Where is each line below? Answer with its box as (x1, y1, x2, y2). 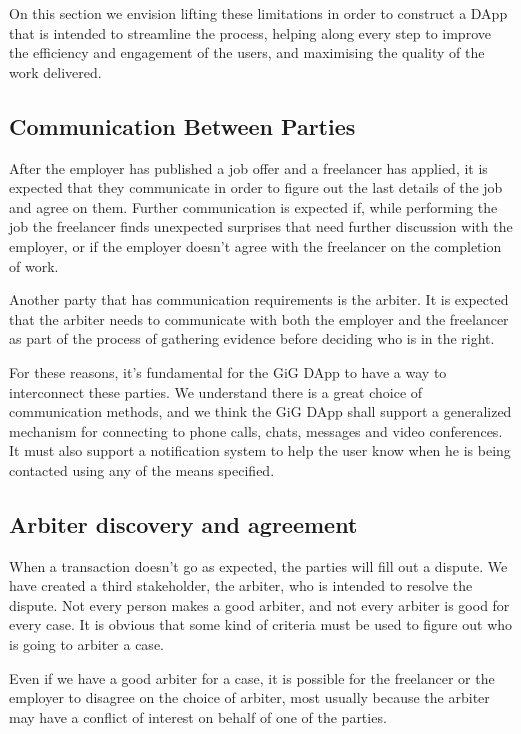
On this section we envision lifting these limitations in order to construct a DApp (9, 3, 508, 23)
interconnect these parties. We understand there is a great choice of (9, 381, 423, 402)
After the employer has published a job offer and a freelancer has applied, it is (9, 157, 488, 178)
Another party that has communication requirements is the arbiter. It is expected (9, 289, 509, 310)
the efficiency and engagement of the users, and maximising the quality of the (9, 42, 485, 63)
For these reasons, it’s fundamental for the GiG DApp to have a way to (9, 361, 447, 382)
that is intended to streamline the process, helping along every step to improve (9, 22, 491, 43)
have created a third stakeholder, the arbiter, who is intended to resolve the (9, 575, 473, 596)
